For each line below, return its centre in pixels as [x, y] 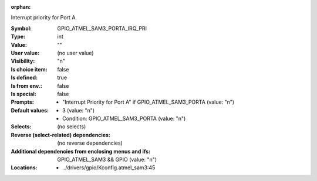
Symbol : [21, 28]
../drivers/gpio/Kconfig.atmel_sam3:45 [109, 168]
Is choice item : [29, 69]
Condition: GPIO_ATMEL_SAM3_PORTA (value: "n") [124, 119]
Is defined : [24, 78]
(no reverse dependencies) [90, 143]
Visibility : [23, 61]
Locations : [24, 168]
